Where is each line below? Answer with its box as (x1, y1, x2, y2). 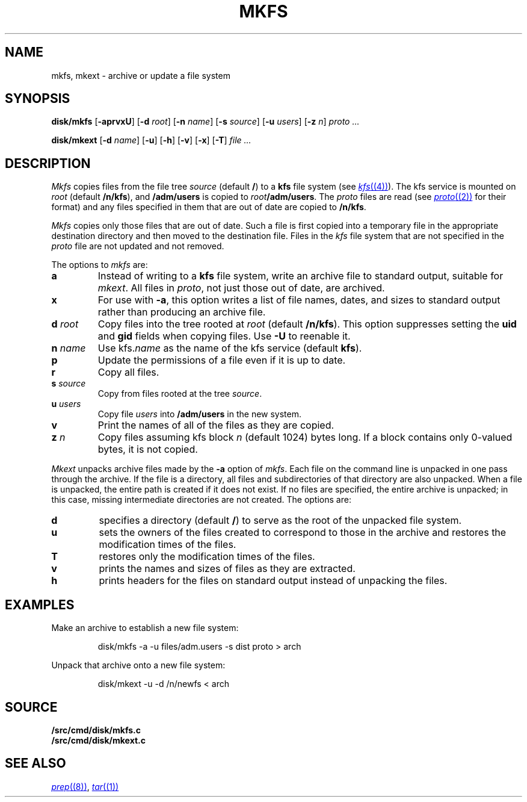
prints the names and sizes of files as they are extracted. (99, 562, 356, 575)
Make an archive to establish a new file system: (51, 623, 239, 633)
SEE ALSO (5, 756, 66, 771)
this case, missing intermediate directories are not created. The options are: (51, 494, 351, 505)
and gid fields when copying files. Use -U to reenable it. (97, 330, 351, 343)
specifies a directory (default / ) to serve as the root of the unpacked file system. (99, 514, 462, 527)
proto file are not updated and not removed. (51, 241, 224, 252)
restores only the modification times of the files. (99, 550, 315, 563)
